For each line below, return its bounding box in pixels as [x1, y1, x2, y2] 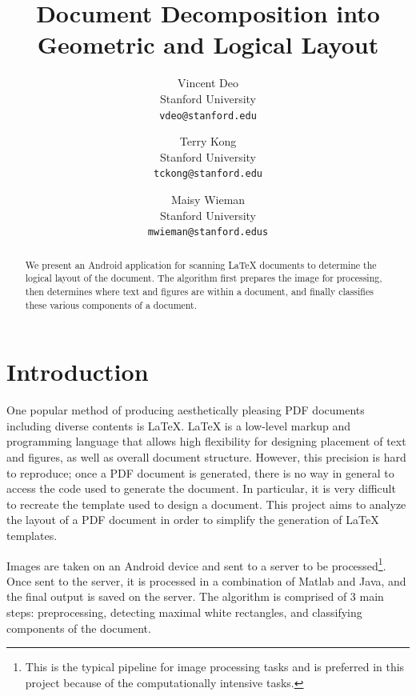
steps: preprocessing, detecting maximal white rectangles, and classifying [6, 603, 362, 620]
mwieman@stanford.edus [147, 226, 269, 238]
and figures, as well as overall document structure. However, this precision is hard [6, 448, 406, 465]
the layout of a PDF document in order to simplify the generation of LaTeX [6, 511, 379, 528]
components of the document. [6, 619, 151, 636]
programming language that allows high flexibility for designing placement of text [6, 433, 406, 450]
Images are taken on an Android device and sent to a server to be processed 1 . [6, 554, 386, 574]
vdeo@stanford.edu [159, 110, 257, 122]
